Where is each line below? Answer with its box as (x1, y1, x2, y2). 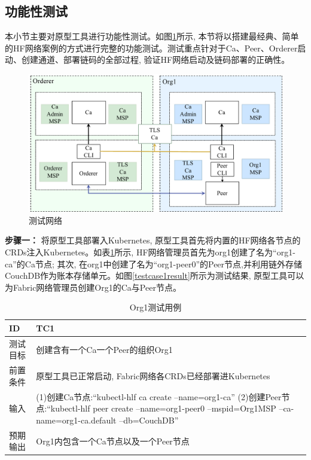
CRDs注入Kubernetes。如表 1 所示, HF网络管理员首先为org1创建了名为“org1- (5, 245, 295, 258)
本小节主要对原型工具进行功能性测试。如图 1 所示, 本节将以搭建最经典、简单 (5, 30, 299, 42)
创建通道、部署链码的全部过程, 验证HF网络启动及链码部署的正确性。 (21, 53, 290, 66)
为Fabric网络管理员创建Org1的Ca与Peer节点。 (5, 281, 181, 293)
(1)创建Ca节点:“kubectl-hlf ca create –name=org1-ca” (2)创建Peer (36, 390, 282, 403)
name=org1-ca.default (36, 413, 117, 426)
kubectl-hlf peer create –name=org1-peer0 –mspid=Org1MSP (50, 402, 276, 415)
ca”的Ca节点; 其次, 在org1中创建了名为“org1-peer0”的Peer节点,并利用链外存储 (5, 257, 302, 270)
